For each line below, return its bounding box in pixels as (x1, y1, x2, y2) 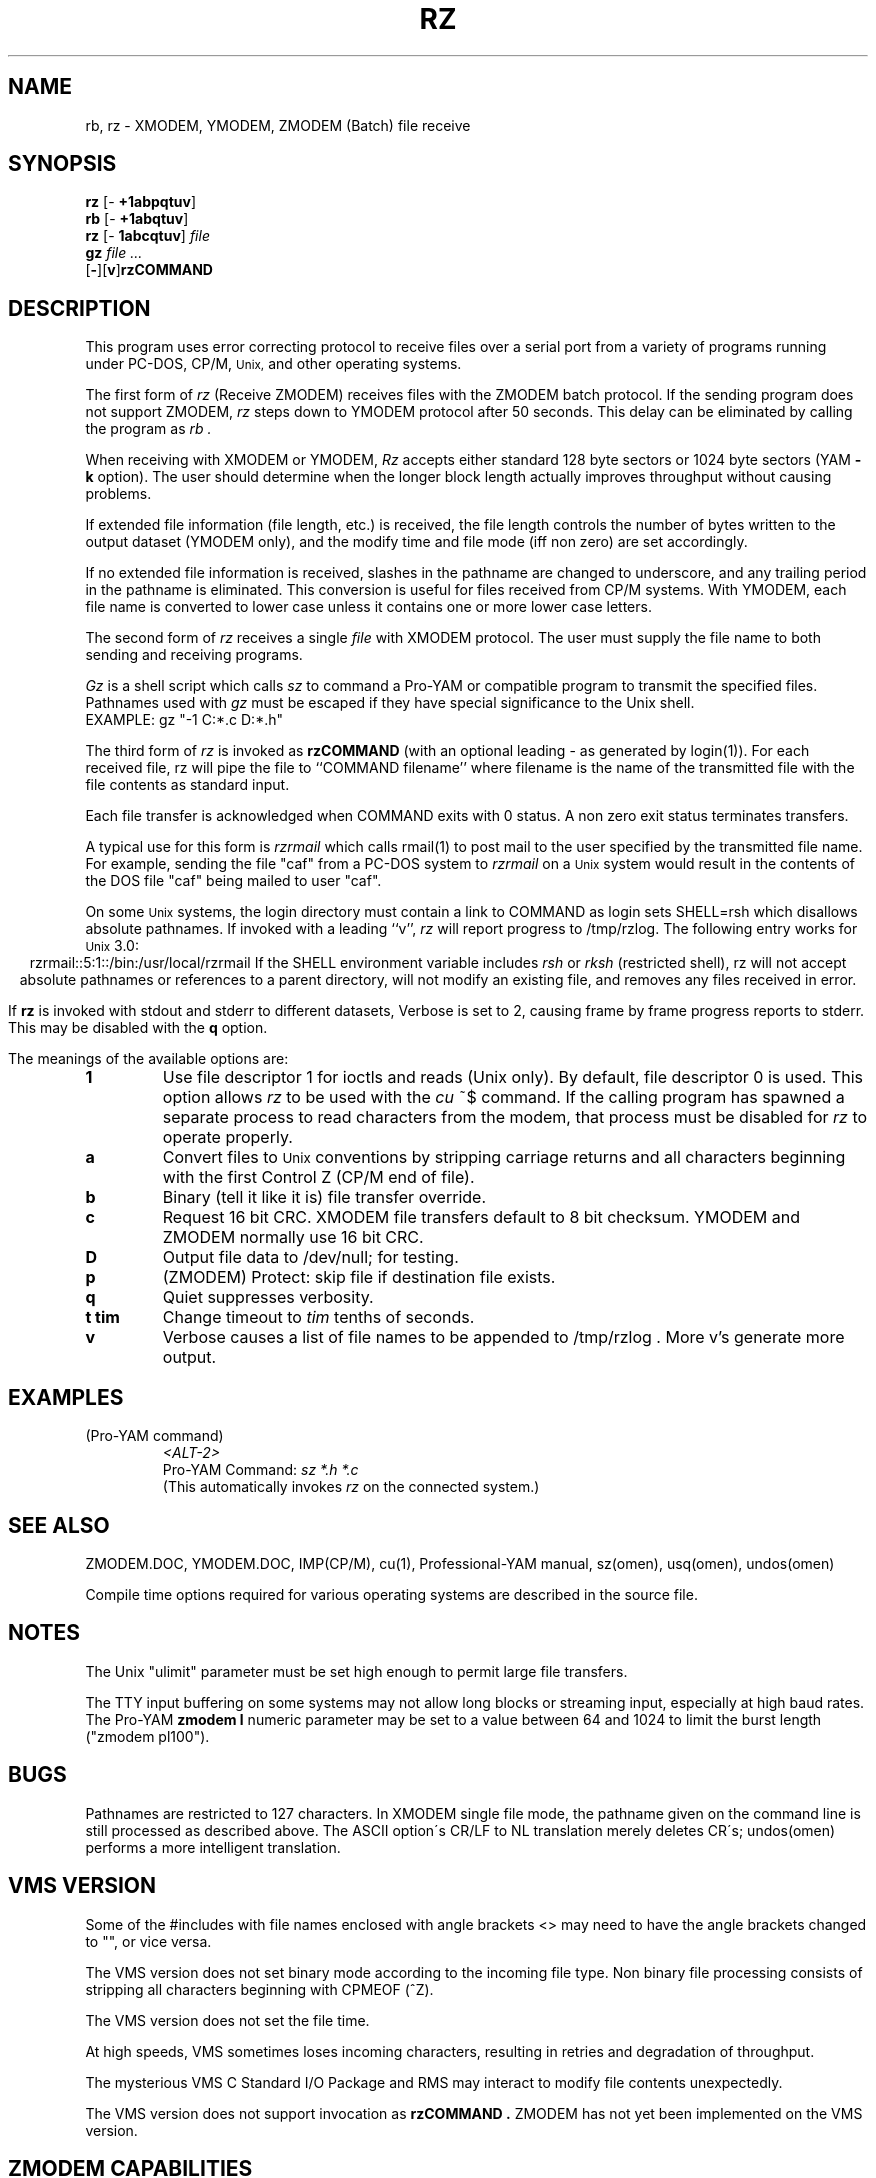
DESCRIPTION (8, 295, 151, 321)
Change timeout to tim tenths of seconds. (162, 1307, 475, 1328)
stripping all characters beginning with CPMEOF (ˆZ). (85, 1980, 434, 1998)
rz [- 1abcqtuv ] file (85, 227, 210, 245)
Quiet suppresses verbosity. (162, 1287, 374, 1308)
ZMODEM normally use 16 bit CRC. (162, 1227, 424, 1248)
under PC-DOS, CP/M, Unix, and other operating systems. (85, 355, 462, 373)
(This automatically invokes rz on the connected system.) (162, 1478, 540, 1496)
